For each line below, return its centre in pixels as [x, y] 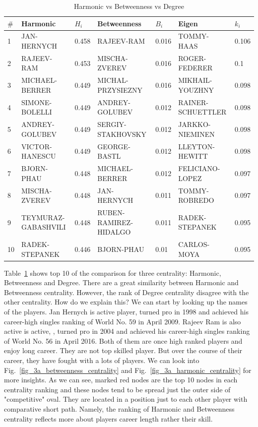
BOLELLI [37, 112]
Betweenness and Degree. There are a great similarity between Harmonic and [121, 282]
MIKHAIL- [195, 80]
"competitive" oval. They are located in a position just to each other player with [126, 399]
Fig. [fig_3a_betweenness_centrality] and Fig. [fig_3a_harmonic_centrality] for [128, 370]
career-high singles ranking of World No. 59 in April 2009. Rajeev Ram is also [123, 321]
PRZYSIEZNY [120, 90]
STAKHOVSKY [122, 134]
